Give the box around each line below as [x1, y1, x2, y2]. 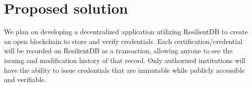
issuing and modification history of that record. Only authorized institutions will [4, 55, 246, 65]
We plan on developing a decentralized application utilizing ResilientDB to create [4, 26, 248, 37]
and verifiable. [4, 74, 46, 85]
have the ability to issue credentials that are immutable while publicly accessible [4, 64, 245, 75]
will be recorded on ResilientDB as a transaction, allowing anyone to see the [4, 45, 232, 56]
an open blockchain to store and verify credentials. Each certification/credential [4, 36, 243, 46]
